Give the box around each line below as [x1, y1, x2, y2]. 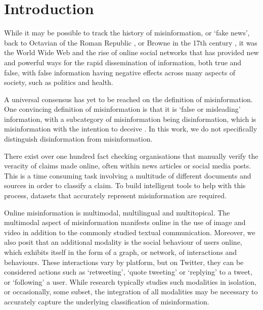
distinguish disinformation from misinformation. [4, 134, 153, 144]
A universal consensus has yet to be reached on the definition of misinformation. [4, 94, 253, 104]
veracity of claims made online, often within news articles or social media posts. [4, 160, 251, 171]
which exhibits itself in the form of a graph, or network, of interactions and [4, 247, 237, 257]
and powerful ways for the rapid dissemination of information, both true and [4, 57, 242, 67]
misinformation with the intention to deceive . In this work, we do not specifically [4, 123, 257, 134]
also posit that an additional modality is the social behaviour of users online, [4, 237, 242, 247]
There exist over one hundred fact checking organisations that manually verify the [4, 150, 258, 161]
